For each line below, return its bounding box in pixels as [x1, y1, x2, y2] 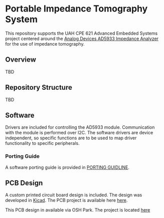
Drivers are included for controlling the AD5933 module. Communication [5, 124, 155, 130]
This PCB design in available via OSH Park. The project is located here [5, 207, 150, 213]
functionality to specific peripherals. [5, 140, 80, 146]
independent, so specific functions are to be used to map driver [5, 135, 137, 141]
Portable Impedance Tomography [5, 3, 148, 15]
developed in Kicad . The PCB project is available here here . [5, 197, 128, 203]
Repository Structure [5, 83, 73, 92]
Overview [5, 56, 37, 64]
